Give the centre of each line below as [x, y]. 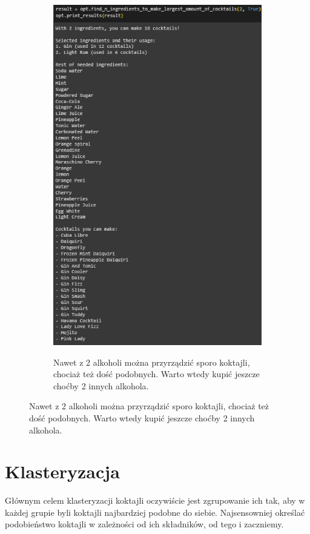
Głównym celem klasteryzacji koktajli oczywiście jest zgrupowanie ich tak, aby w [155, 500]
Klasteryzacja [62, 471]
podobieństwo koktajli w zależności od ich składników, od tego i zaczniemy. [144, 524]
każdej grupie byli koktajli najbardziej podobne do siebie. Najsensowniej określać [155, 512]
